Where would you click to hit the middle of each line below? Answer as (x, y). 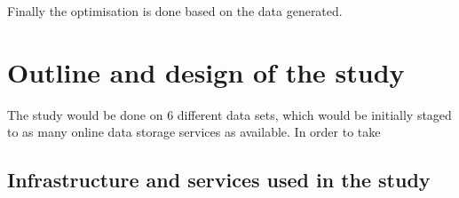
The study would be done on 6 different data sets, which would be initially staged (229, 114)
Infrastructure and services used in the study (219, 180)
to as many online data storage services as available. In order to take (194, 132)
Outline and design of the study (206, 71)
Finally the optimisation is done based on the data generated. (175, 11)
